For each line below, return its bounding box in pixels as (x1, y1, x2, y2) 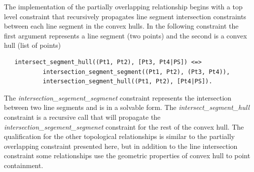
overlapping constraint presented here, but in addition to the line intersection (4, 140, 238, 151)
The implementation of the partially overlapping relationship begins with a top (4, 1, 243, 11)
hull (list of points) (4, 40, 61, 50)
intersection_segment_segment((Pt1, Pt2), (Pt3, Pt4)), (42, 68, 230, 75)
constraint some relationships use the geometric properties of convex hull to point (4, 150, 251, 161)
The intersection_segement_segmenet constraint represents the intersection (4, 92, 232, 103)
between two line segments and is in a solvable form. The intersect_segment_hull (4, 102, 250, 112)
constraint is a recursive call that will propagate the (4, 111, 161, 122)
